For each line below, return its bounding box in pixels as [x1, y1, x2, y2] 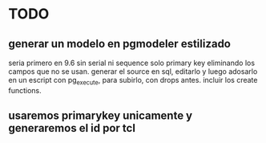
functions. [8, 85, 42, 95]
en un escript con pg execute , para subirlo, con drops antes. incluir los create [8, 76, 258, 87]
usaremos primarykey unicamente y [8, 109, 193, 123]
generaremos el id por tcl [8, 121, 136, 135]
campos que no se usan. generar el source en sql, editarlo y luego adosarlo [8, 67, 258, 76]
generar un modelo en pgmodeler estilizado [8, 37, 231, 51]
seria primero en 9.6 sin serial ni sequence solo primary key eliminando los [8, 58, 255, 67]
